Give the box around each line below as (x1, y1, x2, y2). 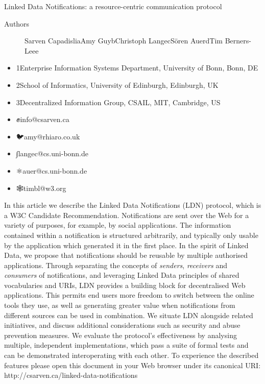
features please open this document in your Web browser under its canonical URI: (4, 359, 261, 370)
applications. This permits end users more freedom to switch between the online (4, 290, 254, 300)
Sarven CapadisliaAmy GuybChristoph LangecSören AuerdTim (25, 35, 223, 46)
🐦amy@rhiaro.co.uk (16, 131, 80, 141)
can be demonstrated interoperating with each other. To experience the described (4, 350, 259, 361)
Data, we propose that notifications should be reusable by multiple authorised (4, 250, 248, 260)
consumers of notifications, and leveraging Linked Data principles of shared (4, 270, 239, 280)
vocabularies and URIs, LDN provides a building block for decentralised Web (4, 279, 246, 290)
